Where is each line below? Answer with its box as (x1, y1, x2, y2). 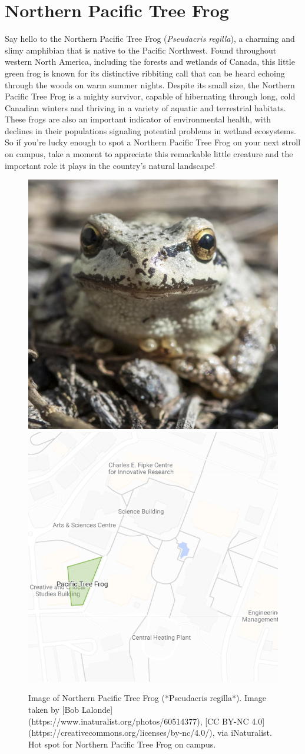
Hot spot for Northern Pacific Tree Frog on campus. (28, 738, 216, 750)
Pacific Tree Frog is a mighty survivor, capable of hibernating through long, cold (5, 90, 296, 102)
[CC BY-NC (205, 715, 249, 727)
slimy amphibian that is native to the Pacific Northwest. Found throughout (5, 44, 277, 56)
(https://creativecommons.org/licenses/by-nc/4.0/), (28, 726, 215, 739)
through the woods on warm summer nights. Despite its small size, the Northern (5, 78, 295, 91)
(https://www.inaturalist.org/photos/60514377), (28, 715, 203, 727)
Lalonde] (81, 703, 113, 716)
